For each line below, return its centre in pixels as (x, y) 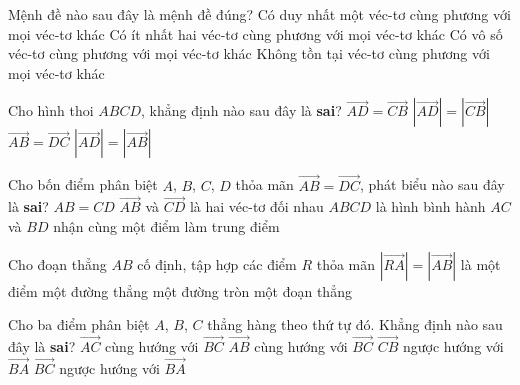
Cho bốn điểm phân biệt (83, 184)
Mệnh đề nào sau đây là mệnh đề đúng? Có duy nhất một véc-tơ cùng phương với (259, 14)
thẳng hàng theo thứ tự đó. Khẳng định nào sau (355, 324)
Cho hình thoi (51, 110)
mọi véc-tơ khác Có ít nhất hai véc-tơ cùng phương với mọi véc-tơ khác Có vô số (255, 33)
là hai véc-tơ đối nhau (256, 206)
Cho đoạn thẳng (57, 263)
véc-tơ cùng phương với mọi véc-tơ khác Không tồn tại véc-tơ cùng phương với (249, 53)
